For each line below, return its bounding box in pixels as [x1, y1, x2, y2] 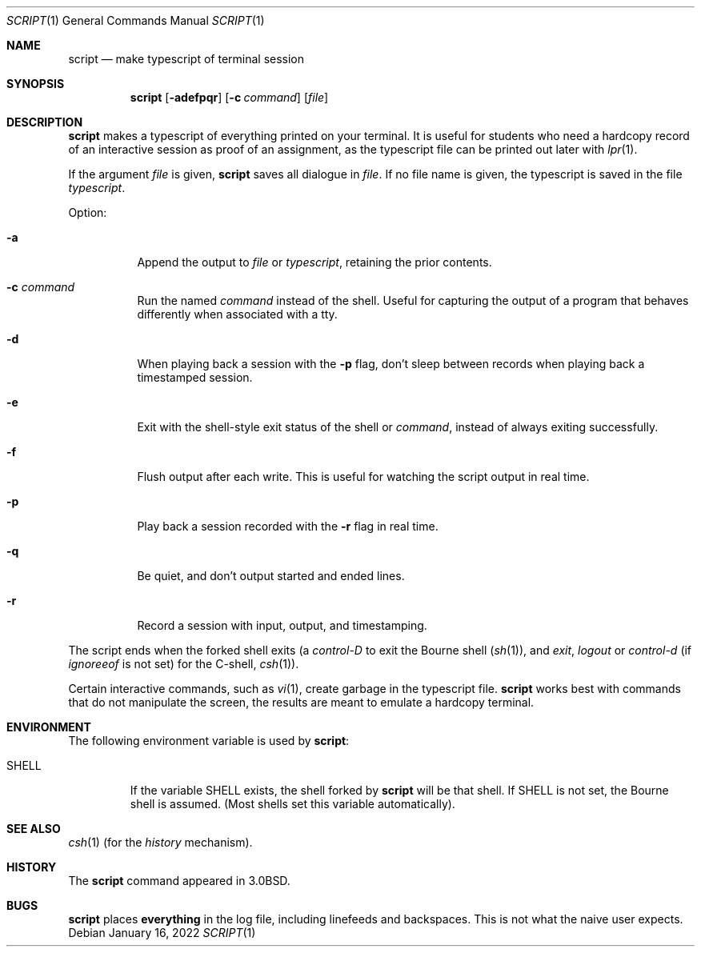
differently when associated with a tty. [137, 307, 338, 321]
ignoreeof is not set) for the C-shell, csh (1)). [68, 657, 299, 671]
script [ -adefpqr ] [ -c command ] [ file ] [130, 90, 329, 104]
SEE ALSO [6, 822, 61, 835]
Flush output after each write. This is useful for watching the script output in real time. [137, 470, 590, 483]
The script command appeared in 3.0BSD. [68, 874, 290, 887]
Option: [68, 206, 107, 219]
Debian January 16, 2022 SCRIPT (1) [68, 926, 256, 939]
